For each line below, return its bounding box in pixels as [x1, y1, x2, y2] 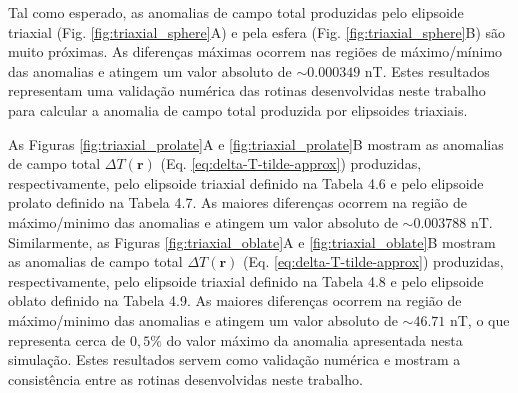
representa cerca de [8, 329, 126, 350]
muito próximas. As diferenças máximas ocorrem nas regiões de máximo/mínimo [8, 41, 503, 62]
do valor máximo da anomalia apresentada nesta [166, 329, 463, 350]
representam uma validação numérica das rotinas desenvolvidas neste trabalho [8, 80, 486, 101]
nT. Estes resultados [364, 60, 490, 81]
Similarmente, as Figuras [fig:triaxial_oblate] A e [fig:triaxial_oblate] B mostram [8, 231, 496, 252]
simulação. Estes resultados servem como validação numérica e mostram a [8, 349, 461, 370]
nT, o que [449, 309, 510, 330]
